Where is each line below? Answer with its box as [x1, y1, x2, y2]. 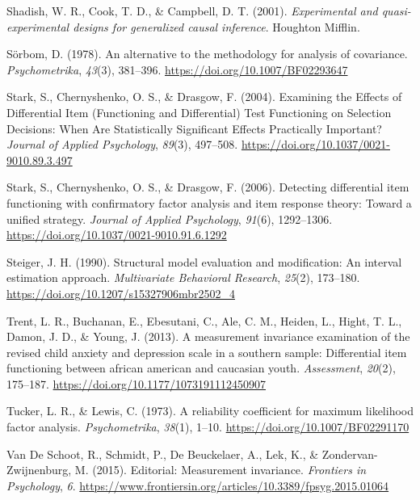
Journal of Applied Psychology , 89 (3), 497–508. [6, 136, 238, 153]
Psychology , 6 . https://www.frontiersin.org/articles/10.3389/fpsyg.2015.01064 [6, 477, 389, 494]
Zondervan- [321, 445, 378, 462]
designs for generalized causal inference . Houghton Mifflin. [73, 18, 360, 35]
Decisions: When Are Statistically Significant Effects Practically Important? [6, 120, 382, 137]
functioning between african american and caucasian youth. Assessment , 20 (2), [6, 359, 396, 376]
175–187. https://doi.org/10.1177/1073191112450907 [6, 375, 266, 392]
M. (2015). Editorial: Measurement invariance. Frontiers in [74, 461, 367, 478]
